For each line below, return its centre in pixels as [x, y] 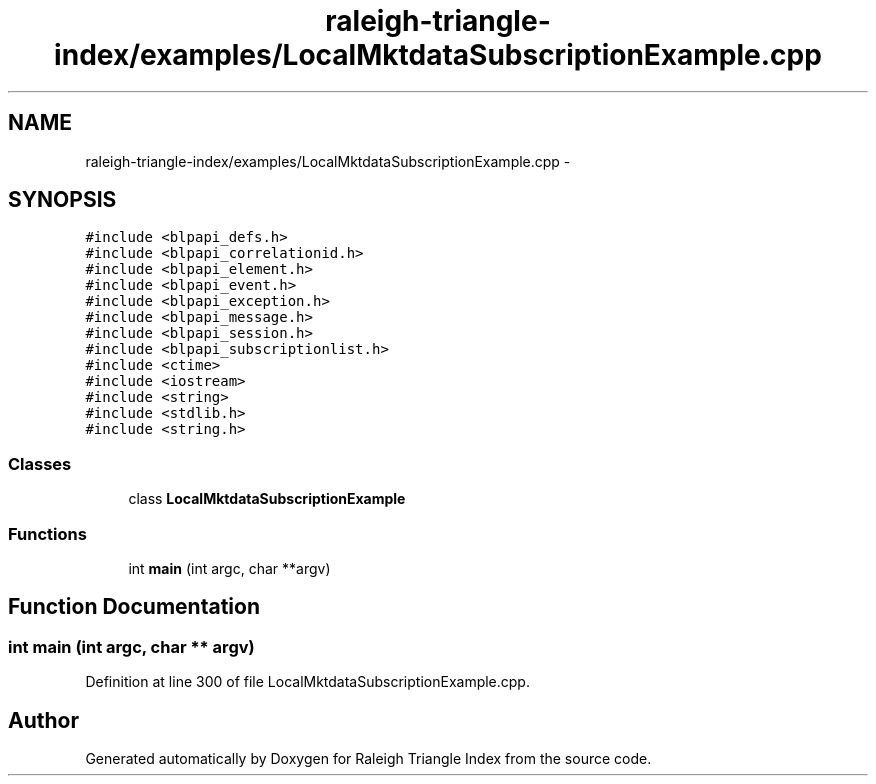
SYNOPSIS [62, 200]
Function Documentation [134, 607]
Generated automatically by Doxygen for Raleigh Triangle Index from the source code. [368, 758]
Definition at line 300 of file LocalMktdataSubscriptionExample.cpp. [307, 682]
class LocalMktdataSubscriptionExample [267, 499]
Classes [40, 463]
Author [43, 720]
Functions [47, 533]
